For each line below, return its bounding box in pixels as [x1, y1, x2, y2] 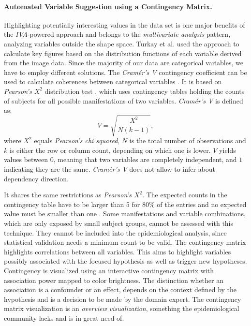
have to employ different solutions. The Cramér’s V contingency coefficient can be [4, 67, 247, 77]
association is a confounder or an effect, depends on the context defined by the [4, 284, 237, 295]
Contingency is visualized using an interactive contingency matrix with [4, 266, 214, 275]
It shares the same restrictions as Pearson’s [4, 190, 132, 200]
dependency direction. [4, 173, 69, 183]
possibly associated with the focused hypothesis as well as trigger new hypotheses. [4, 256, 247, 266]
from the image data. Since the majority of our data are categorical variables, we [4, 58, 243, 68]
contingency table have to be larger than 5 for [4, 199, 140, 209]
